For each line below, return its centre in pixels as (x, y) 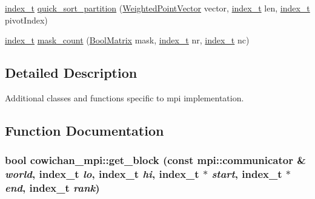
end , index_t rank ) (52, 188)
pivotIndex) (26, 20)
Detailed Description (71, 73)
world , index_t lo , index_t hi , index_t (102, 174)
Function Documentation (85, 130)
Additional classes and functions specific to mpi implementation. (124, 97)
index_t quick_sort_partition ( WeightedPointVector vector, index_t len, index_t (157, 8)
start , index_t (247, 174)
